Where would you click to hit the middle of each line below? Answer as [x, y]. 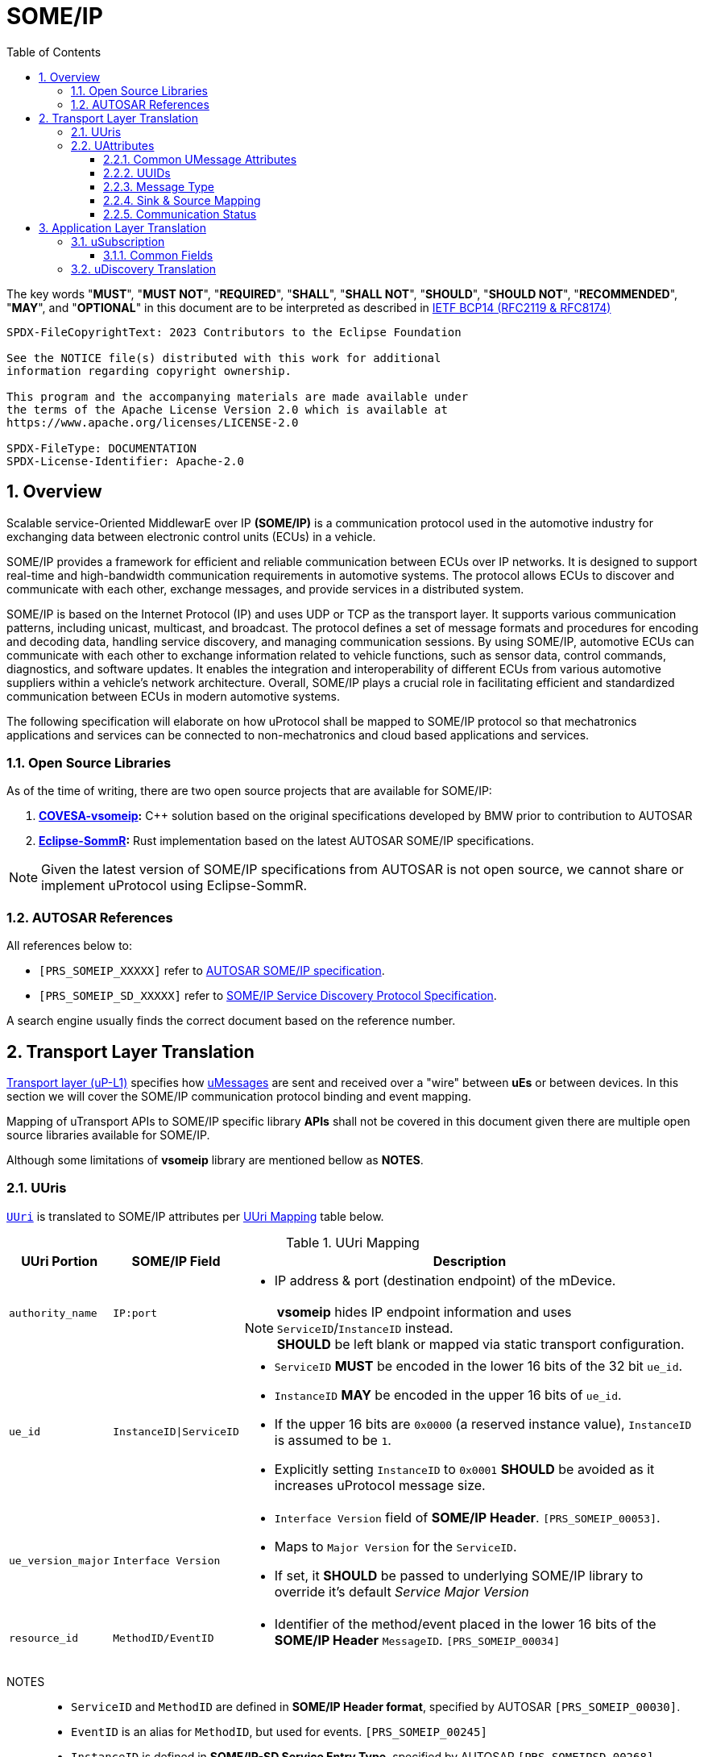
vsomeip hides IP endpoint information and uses [424, 1312]
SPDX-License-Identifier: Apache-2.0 [126, 461]
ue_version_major [60, 1561]
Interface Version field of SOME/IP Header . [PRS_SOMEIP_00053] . [467, 1517]
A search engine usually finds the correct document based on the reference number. [231, 1021]
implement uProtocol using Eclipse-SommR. [174, 886]
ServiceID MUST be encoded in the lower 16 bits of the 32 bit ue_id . [478, 1366]
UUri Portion [60, 1261]
